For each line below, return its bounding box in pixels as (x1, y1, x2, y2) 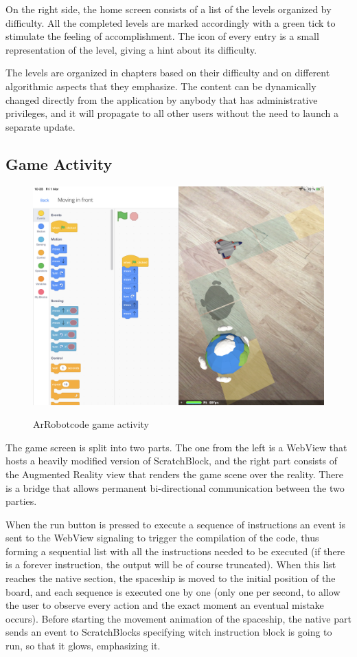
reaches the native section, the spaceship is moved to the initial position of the (5, 571, 336, 585)
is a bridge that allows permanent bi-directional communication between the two (5, 480, 345, 495)
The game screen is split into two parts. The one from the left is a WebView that (5, 440, 347, 454)
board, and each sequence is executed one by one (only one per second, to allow (5, 584, 341, 599)
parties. (5, 494, 37, 508)
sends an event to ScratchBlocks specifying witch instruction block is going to (5, 625, 332, 639)
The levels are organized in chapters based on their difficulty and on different (5, 65, 330, 80)
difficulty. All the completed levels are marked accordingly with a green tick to (5, 15, 336, 30)
